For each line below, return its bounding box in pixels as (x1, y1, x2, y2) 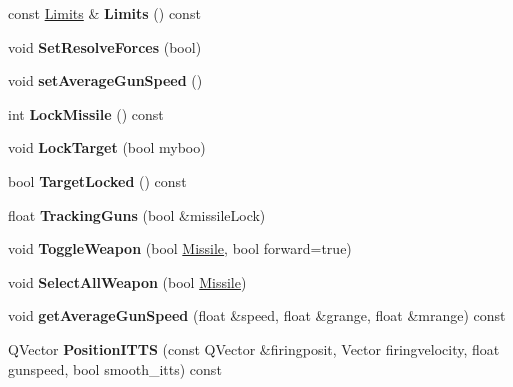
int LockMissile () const (8, 103, 164, 124)
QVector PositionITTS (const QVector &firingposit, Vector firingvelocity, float (8, 338, 500, 359)
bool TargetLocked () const (8, 170, 187, 191)
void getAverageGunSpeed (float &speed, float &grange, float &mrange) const (8, 305, 506, 326)
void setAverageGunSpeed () (8, 70, 203, 91)
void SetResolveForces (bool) (8, 36, 202, 57)
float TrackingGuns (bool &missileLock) (8, 204, 266, 225)
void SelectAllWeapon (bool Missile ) (8, 271, 247, 292)
